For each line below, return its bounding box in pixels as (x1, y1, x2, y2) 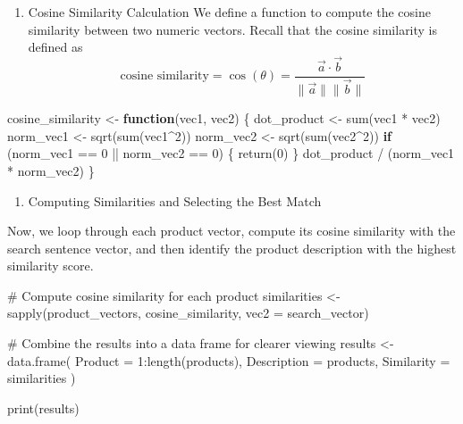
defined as (28, 37, 83, 56)
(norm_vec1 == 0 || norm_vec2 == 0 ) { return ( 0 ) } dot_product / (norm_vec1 (7, 144, 455, 162)
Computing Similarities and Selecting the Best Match (28, 191, 322, 210)
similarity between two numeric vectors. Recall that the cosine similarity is (28, 20, 438, 38)
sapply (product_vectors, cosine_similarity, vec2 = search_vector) (7, 303, 369, 322)
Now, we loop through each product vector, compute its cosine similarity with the (7, 221, 456, 240)
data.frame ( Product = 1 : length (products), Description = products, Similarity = (7, 351, 450, 370)
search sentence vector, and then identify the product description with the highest (7, 238, 457, 257)
